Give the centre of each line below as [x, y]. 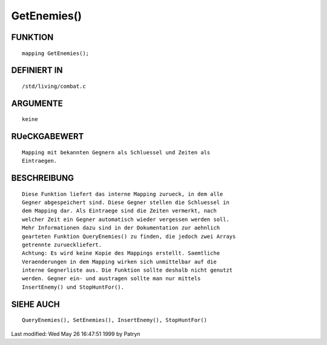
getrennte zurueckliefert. [62, 245]
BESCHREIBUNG [43, 178]
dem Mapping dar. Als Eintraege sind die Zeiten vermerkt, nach [120, 211]
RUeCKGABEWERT [48, 136]
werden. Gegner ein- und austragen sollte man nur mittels [111, 279]
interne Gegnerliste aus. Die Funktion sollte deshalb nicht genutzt [127, 270]
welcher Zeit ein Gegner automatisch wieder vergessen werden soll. [126, 219]
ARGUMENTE [37, 103]
